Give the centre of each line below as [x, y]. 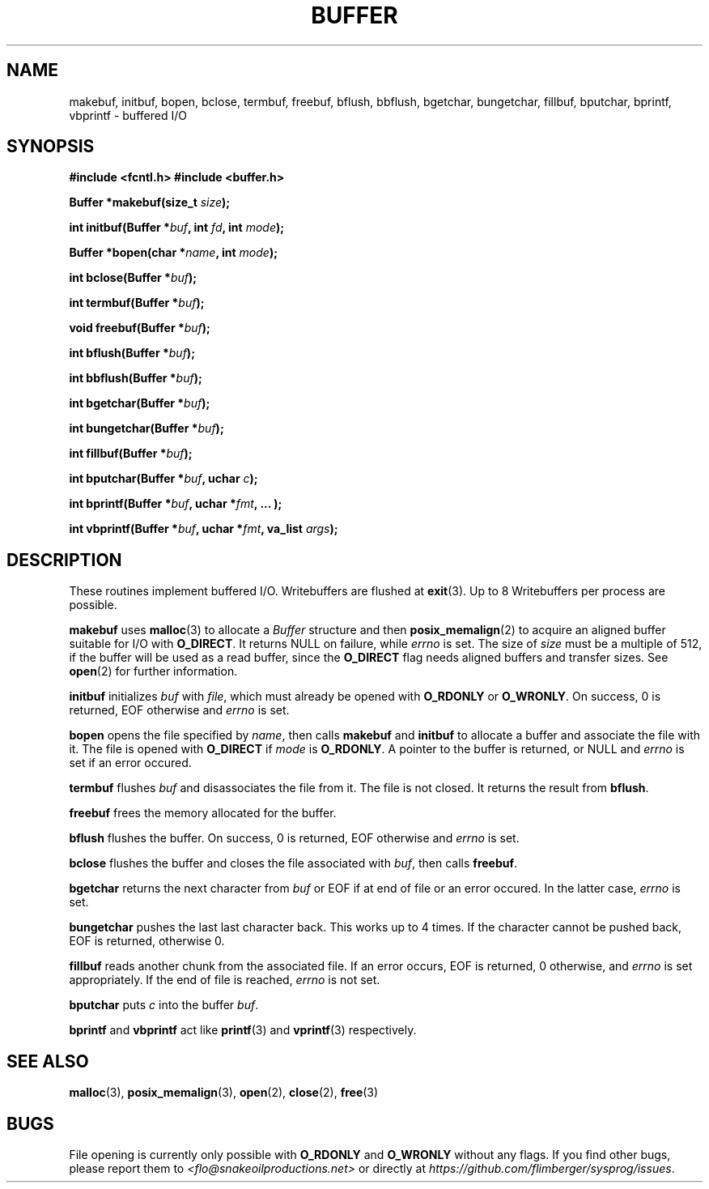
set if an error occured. [130, 763]
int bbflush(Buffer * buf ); [136, 378]
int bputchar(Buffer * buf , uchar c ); [163, 479]
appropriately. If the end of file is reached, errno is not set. [225, 980]
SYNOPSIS [51, 147]
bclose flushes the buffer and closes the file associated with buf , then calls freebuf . [293, 863]
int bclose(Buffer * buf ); [133, 278]
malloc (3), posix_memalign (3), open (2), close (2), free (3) [224, 1093]
